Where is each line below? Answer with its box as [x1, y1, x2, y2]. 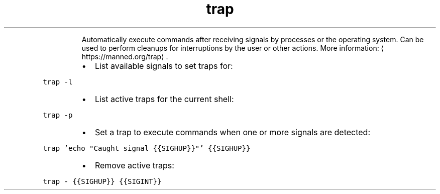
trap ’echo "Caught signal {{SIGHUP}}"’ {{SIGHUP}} [43, 144, 251, 152]
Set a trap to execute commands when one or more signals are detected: [94, 127, 371, 137]
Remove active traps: [94, 160, 174, 170]
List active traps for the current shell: [94, 93, 234, 104]
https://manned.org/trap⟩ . [81, 52, 168, 61]
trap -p [43, 111, 73, 119]
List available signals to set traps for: [94, 60, 233, 71]
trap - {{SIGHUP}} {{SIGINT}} [43, 177, 162, 185]
